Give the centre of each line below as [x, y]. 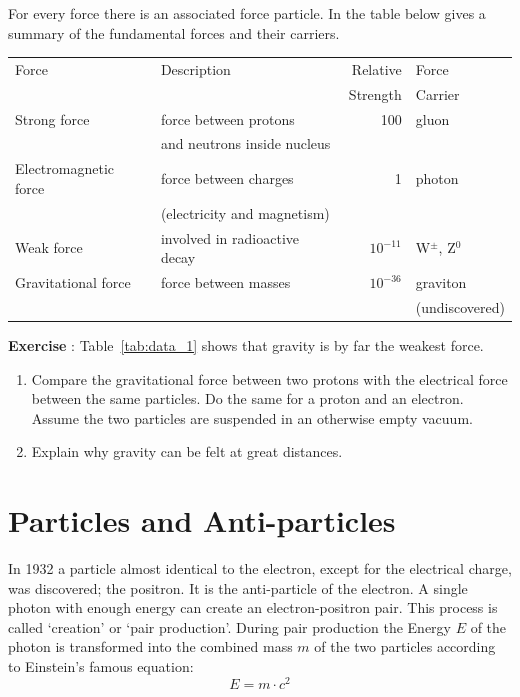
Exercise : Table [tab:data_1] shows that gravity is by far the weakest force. [246, 344]
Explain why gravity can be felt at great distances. [187, 451]
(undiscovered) [460, 306]
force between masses [225, 282]
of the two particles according [405, 646]
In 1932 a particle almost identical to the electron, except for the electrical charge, [260, 568]
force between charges [227, 178]
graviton [441, 282]
